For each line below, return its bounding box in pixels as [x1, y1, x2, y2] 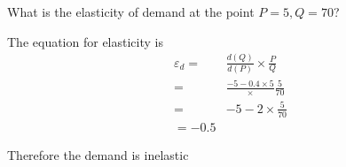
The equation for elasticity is [7, 32, 163, 50]
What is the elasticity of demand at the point [7, 3, 255, 20]
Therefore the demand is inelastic [7, 145, 189, 163]
